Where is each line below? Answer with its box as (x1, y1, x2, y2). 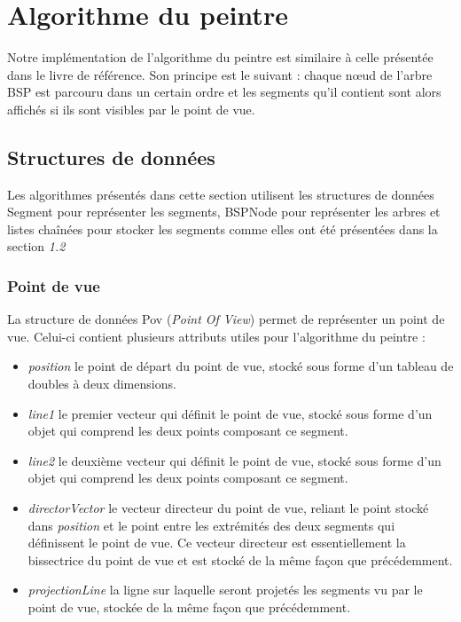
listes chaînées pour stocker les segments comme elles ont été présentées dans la (7, 219, 438, 238)
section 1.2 (7, 237, 66, 256)
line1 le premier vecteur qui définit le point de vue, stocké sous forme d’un (27, 404, 433, 422)
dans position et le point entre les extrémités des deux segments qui (27, 516, 395, 534)
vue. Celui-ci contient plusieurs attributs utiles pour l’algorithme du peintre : (7, 327, 426, 345)
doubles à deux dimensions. (27, 374, 176, 393)
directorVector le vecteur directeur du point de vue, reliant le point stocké (27, 499, 429, 517)
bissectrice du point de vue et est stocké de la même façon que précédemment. (27, 550, 453, 569)
